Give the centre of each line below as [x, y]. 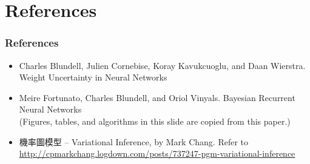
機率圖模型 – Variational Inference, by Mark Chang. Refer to [133, 141]
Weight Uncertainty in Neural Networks [93, 77]
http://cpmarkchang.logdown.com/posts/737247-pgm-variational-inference [157, 153]
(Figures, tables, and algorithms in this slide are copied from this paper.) [155, 121]
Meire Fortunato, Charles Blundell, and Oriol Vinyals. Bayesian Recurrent [157, 97]
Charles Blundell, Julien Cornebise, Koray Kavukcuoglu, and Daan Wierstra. [162, 65]
